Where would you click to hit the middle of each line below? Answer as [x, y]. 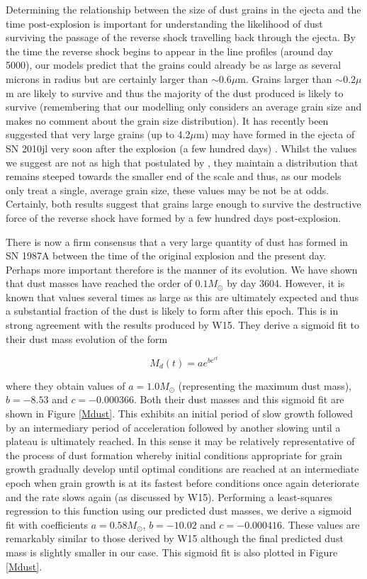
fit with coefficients [47, 524]
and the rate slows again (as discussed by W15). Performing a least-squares [169, 496]
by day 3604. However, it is [286, 283]
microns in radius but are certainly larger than [107, 78]
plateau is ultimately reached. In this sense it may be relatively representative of [180, 441]
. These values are [321, 524]
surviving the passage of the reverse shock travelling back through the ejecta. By [181, 37]
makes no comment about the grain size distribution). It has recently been [167, 120]
